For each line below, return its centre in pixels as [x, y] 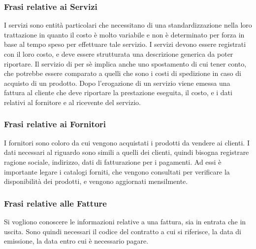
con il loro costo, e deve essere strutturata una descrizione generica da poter [119, 54]
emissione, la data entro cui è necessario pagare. [76, 241]
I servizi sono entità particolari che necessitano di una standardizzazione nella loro [128, 25]
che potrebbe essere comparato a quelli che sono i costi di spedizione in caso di [123, 73]
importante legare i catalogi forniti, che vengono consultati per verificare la [117, 171]
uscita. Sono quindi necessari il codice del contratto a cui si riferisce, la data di [123, 231]
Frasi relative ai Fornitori [55, 124]
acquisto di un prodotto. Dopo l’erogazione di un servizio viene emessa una [117, 83]
